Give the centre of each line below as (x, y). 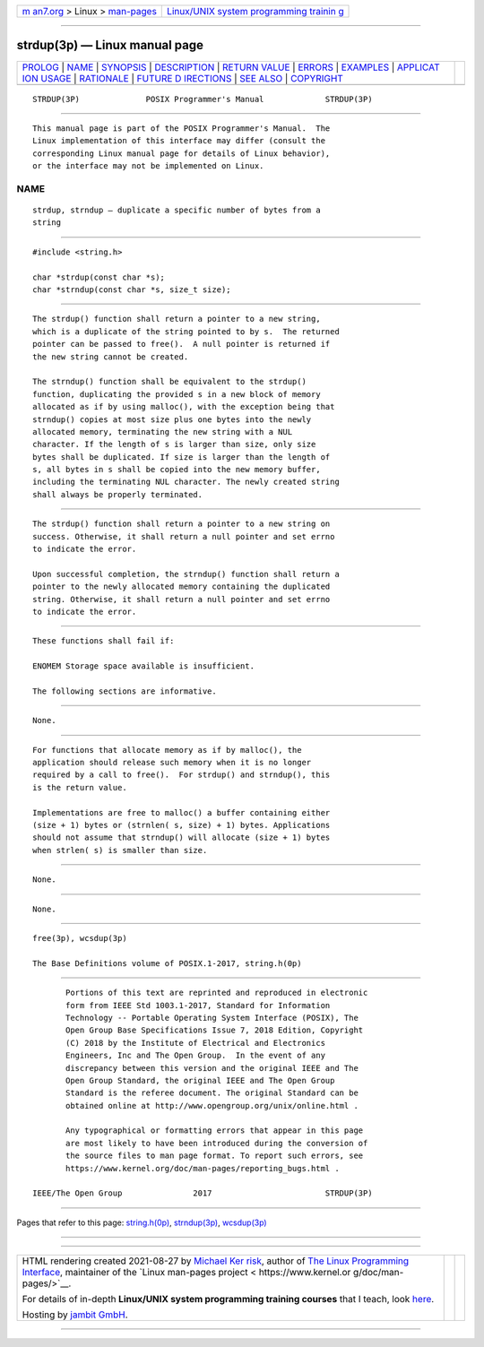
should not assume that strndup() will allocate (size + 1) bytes (181, 838)
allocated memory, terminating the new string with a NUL (163, 432)
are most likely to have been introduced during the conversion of (217, 1143)
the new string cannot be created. (111, 357)
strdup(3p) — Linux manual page (110, 45)
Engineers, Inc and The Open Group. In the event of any (196, 1056)
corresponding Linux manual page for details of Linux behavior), (181, 153)
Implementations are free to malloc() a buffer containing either (181, 812)
